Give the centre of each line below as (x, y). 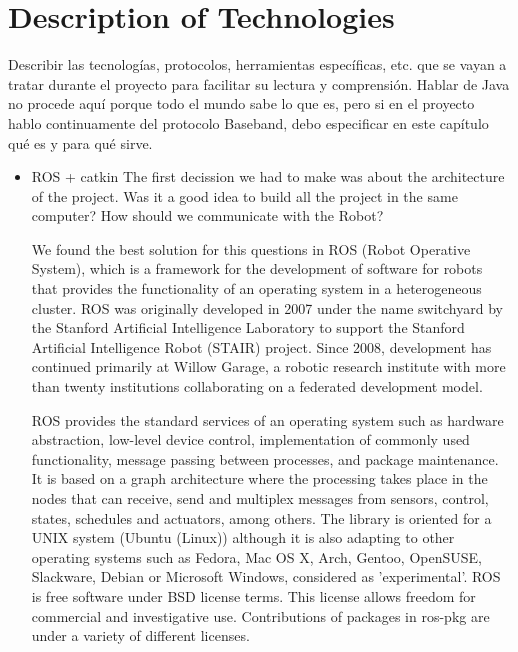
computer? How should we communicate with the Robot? (207, 215)
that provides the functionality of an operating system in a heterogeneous (256, 288)
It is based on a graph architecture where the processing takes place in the (259, 478)
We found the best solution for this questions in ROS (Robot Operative (251, 248)
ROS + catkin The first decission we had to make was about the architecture (268, 176)
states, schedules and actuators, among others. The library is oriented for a (261, 517)
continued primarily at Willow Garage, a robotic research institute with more (268, 366)
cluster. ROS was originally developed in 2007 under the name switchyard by (267, 307)
